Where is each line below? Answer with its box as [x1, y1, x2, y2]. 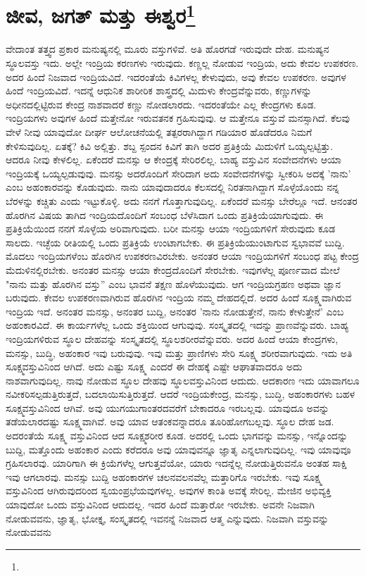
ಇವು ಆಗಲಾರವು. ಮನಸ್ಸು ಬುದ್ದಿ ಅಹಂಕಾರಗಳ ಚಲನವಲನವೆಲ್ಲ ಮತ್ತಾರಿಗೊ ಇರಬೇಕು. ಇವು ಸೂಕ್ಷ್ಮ [6, 469, 322, 484]
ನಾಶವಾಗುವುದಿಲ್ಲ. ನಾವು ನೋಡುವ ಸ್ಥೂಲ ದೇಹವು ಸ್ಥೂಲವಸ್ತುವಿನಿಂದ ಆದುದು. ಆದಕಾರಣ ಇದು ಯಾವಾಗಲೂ [6, 372, 360, 387]
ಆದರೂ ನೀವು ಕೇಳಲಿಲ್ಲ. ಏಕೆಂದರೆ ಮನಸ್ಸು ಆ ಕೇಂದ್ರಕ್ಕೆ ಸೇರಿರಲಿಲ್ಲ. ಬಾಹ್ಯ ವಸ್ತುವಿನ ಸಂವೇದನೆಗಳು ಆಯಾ [6, 152, 342, 167]
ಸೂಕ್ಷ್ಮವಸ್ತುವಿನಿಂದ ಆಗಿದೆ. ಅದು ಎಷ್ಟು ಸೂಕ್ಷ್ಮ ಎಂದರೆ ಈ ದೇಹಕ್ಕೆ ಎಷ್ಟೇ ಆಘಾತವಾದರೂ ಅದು [6, 359, 303, 374]
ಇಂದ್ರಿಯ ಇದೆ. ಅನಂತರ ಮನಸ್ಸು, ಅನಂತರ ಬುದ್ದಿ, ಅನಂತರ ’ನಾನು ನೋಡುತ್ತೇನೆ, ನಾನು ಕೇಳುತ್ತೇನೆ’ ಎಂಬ [6, 303, 344, 318]
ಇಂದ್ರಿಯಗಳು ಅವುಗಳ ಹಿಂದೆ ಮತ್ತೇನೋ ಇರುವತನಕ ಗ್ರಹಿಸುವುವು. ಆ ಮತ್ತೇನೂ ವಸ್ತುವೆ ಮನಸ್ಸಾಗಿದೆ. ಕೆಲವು [6, 111, 350, 125]
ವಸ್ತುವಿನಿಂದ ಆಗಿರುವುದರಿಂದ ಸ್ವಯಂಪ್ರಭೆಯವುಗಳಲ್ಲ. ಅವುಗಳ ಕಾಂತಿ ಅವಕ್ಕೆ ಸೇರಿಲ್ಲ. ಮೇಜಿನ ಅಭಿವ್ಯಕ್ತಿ [6, 483, 332, 498]
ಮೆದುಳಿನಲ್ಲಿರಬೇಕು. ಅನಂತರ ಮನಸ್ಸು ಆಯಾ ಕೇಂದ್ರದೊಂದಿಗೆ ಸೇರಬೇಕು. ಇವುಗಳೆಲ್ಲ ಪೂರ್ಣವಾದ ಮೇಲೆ [6, 262, 340, 277]
